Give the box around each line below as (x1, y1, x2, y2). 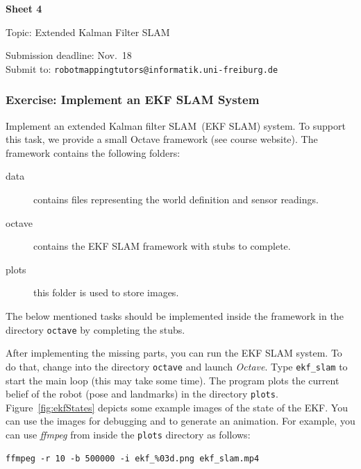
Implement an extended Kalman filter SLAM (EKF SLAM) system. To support (6, 118, 346, 133)
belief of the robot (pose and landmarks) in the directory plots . (6, 386, 278, 401)
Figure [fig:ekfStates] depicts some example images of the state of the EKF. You (6, 400, 348, 414)
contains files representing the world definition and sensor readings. (33, 192, 319, 207)
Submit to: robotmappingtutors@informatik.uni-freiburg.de (6, 61, 278, 76)
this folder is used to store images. (33, 285, 179, 300)
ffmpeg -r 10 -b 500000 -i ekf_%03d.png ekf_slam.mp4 (6, 453, 260, 463)
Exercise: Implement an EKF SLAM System (6, 91, 260, 108)
